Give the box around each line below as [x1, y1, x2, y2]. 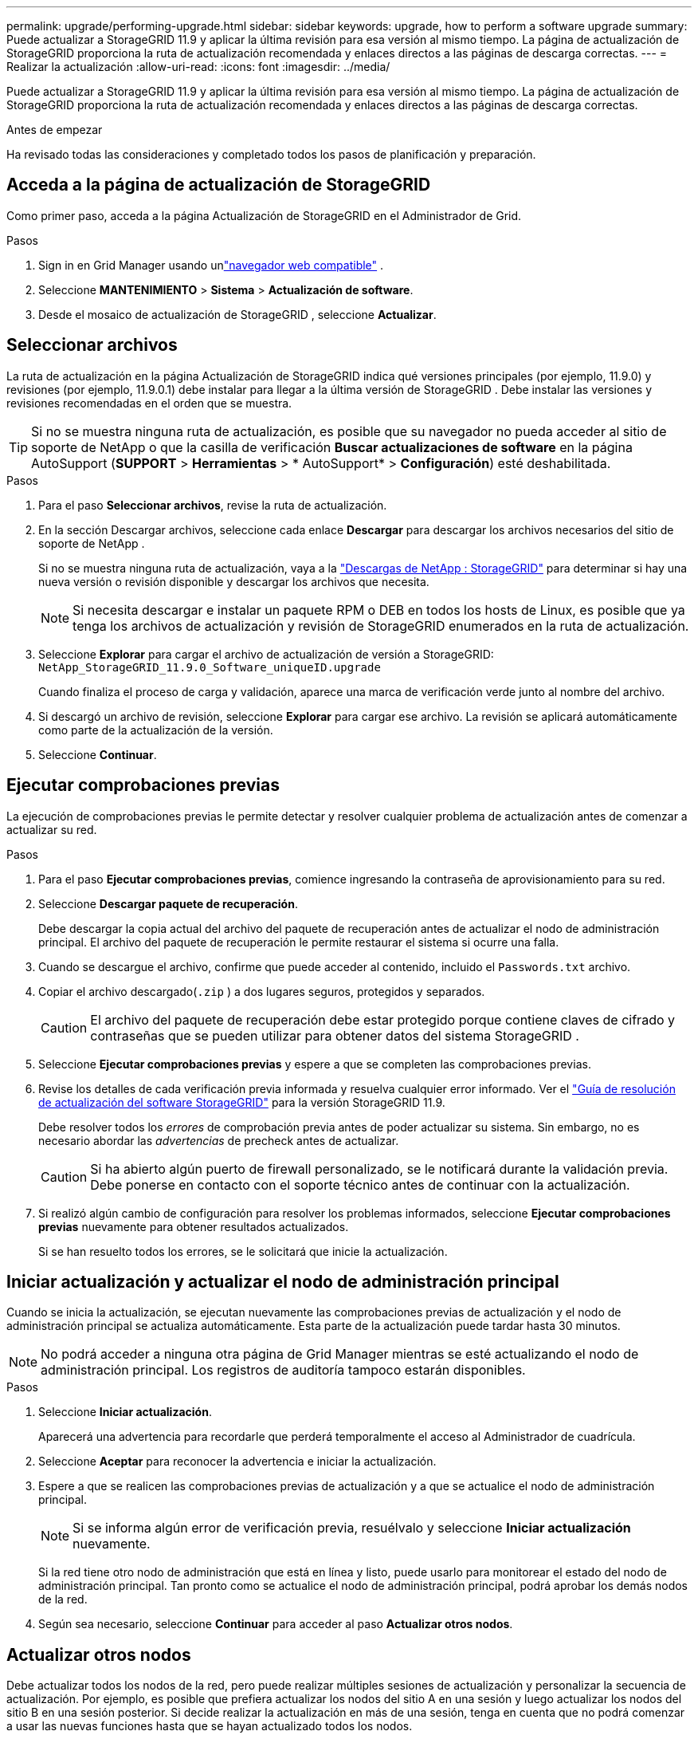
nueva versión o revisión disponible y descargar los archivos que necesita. [38, 574, 429, 588]
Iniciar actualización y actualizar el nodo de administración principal [6, 1271, 559, 1292]
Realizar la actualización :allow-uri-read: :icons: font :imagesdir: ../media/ [6, 60, 390, 73]
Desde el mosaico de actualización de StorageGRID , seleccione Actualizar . [38, 307, 437, 321]
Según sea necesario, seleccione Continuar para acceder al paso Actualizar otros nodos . [38, 1617, 513, 1631]
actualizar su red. [6, 822, 97, 836]
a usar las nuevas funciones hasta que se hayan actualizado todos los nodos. [6, 1719, 413, 1733]
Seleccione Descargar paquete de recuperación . [38, 896, 298, 911]
